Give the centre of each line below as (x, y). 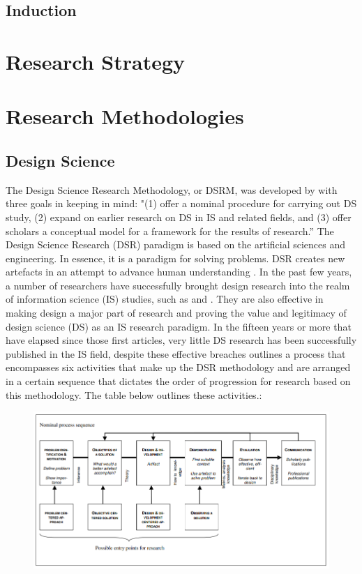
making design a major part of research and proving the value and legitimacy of (176, 313)
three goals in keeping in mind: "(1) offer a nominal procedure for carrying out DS (181, 203)
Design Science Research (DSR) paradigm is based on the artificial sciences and (176, 244)
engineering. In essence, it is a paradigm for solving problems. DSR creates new (175, 258)
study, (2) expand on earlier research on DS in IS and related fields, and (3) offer (179, 217)
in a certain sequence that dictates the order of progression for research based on (178, 381)
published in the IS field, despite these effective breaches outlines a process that (176, 353)
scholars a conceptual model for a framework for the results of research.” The (170, 231)
